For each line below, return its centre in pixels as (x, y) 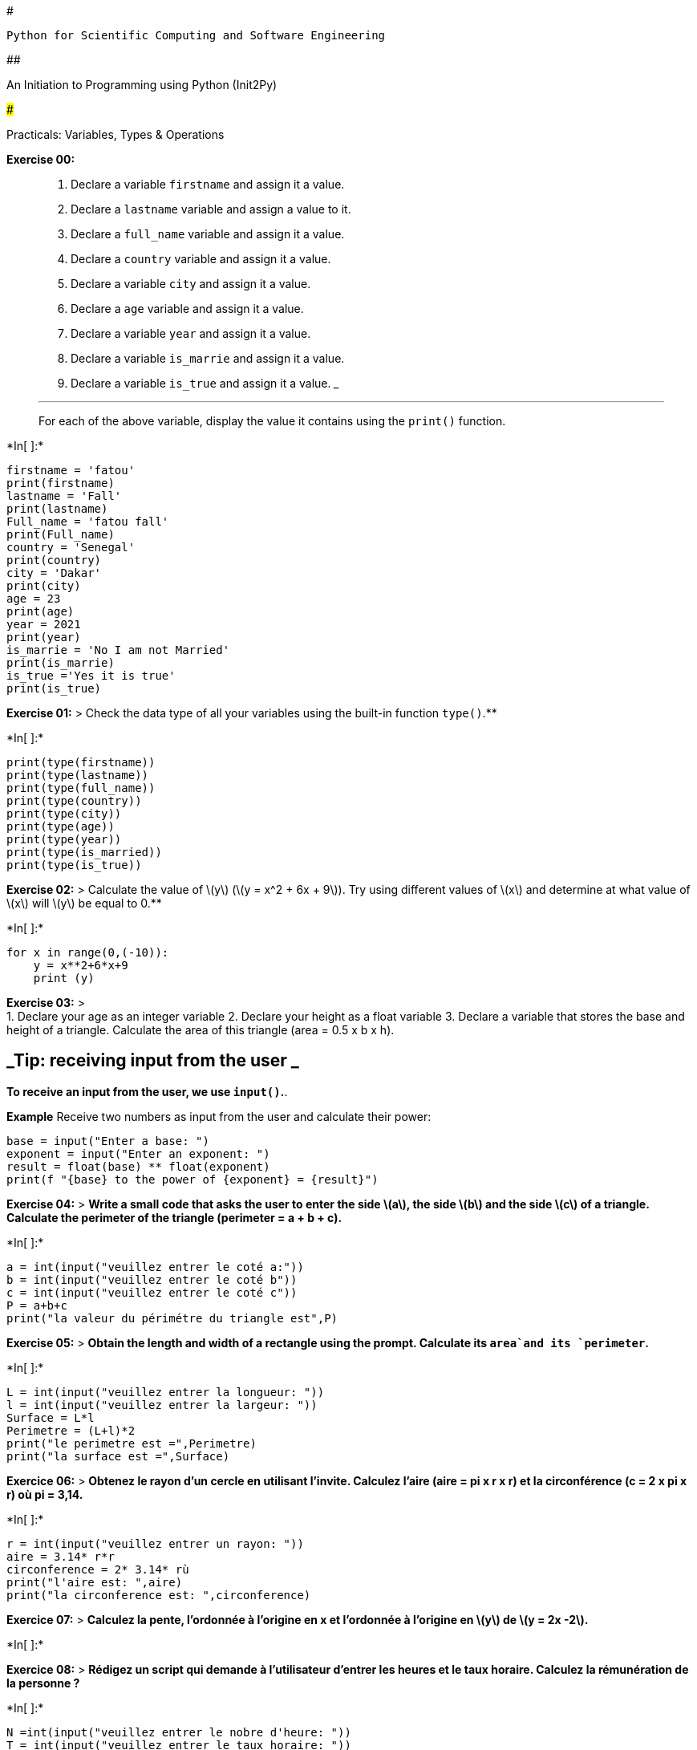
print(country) (54, 560)
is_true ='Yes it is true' (91, 676)
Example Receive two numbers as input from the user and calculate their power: (219, 1116)
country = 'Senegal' (71, 547)
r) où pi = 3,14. (45, 1494)
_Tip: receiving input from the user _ (153, 1061)
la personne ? (43, 1683)
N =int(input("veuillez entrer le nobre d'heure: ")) (179, 1732)
